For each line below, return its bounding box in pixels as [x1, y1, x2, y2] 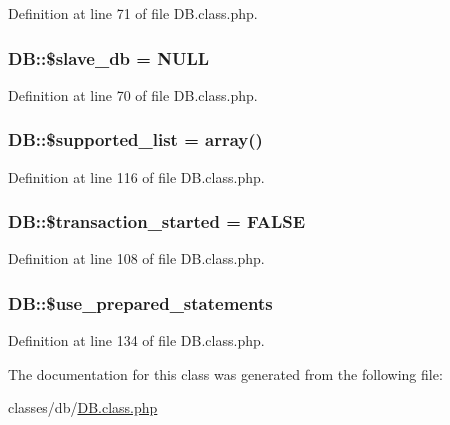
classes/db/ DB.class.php [8, 397, 158, 418]
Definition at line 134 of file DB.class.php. [8, 330, 265, 351]
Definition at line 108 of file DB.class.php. [8, 248, 265, 269]
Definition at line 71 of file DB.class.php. [8, 3, 258, 23]
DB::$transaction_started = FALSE [8, 209, 306, 234]
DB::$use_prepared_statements [8, 290, 273, 315]
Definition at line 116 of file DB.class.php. [8, 166, 265, 187]
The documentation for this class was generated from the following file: [8, 363, 443, 384]
